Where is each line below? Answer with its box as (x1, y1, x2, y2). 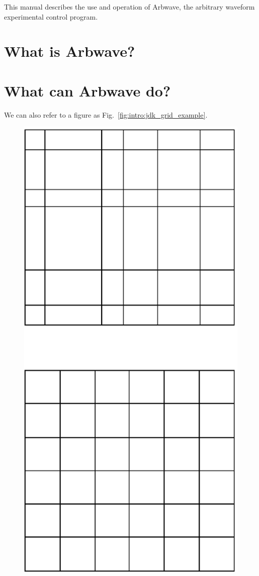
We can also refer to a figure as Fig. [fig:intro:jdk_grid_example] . (4, 109, 208, 120)
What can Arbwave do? (4, 80, 171, 101)
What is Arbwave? (4, 41, 135, 61)
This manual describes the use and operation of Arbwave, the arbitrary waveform (4, 2, 255, 12)
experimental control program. (4, 11, 98, 22)
